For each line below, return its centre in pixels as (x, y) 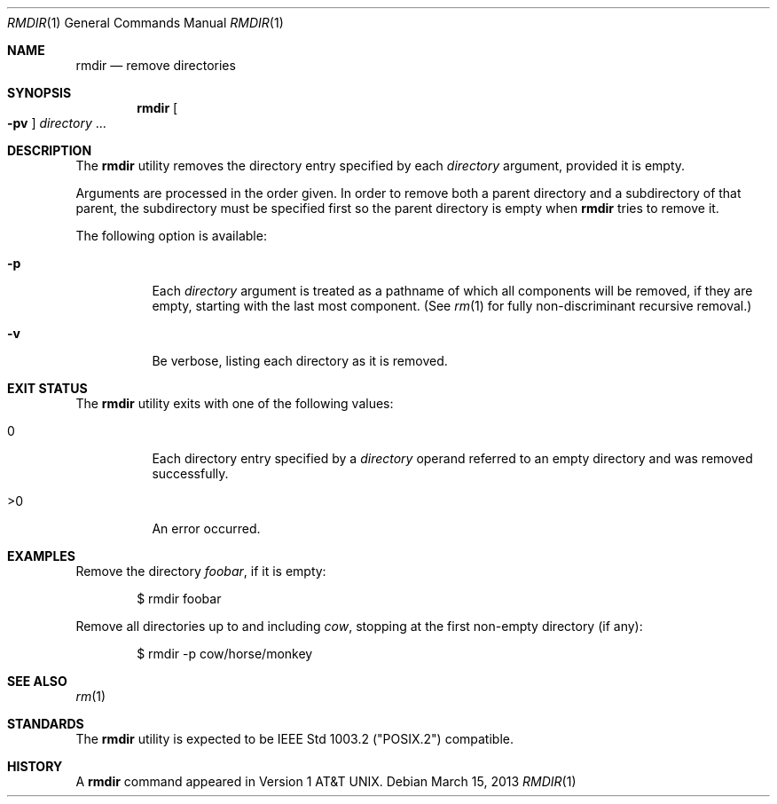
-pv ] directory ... (57, 123)
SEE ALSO (37, 681)
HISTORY (35, 766)
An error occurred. (206, 528)
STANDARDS (46, 724)
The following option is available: (171, 236)
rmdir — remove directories (156, 65)
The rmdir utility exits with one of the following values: (235, 403)
